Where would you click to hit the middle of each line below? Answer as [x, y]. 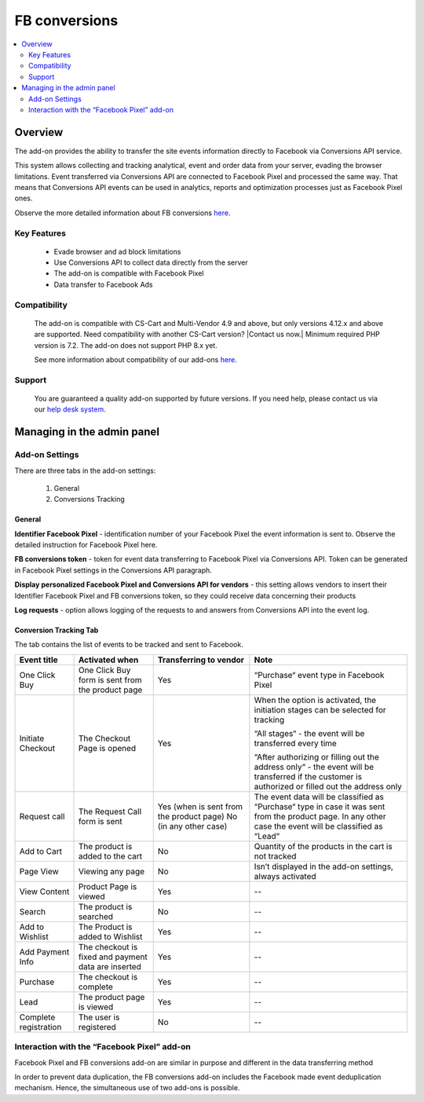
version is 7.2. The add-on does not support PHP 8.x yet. [126, 345]
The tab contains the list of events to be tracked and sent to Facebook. [129, 645]
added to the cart [110, 856]
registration [40, 1027]
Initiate [32, 738]
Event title [38, 660]
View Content [44, 891]
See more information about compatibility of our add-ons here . [135, 360]
